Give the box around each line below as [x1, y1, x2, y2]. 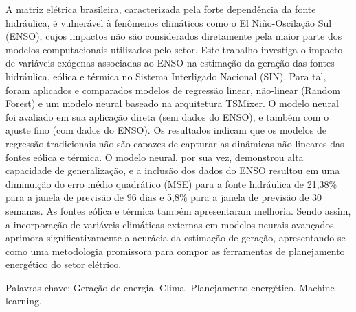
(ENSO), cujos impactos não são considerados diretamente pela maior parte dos [5, 29, 342, 43]
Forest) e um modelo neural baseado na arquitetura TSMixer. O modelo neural [5, 96, 339, 110]
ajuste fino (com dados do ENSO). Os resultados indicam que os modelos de [5, 123, 327, 137]
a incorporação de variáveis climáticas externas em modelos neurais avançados [5, 217, 334, 231]
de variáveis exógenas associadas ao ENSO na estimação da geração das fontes [5, 56, 335, 70]
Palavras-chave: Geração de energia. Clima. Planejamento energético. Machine [5, 280, 335, 294]
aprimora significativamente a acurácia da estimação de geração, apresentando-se [5, 230, 346, 245]
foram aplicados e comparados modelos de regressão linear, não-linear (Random [5, 82, 340, 97]
